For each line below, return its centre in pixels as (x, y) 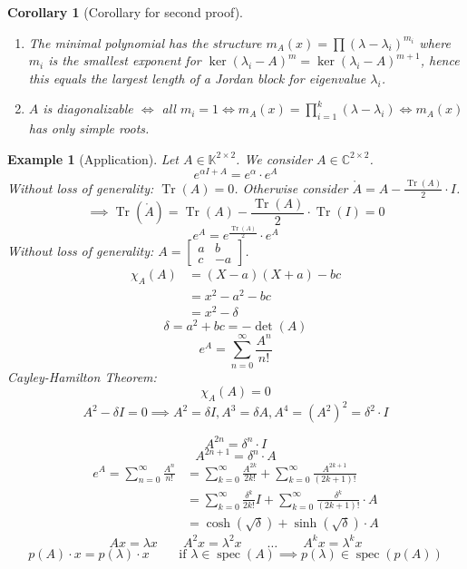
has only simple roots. (89, 128)
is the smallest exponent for (125, 60)
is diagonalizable (88, 108)
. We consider (274, 158)
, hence (440, 60)
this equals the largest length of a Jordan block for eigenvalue (197, 78)
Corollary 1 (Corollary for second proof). (126, 12)
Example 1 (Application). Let (93, 158)
